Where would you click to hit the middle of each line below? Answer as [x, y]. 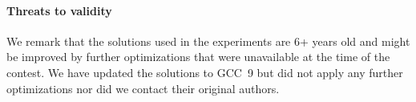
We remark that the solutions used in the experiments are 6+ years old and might [208, 41]
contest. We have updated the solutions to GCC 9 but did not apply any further [205, 72]
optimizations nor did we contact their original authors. [143, 88]
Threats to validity [59, 10]
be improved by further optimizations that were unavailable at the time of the [198, 57]
